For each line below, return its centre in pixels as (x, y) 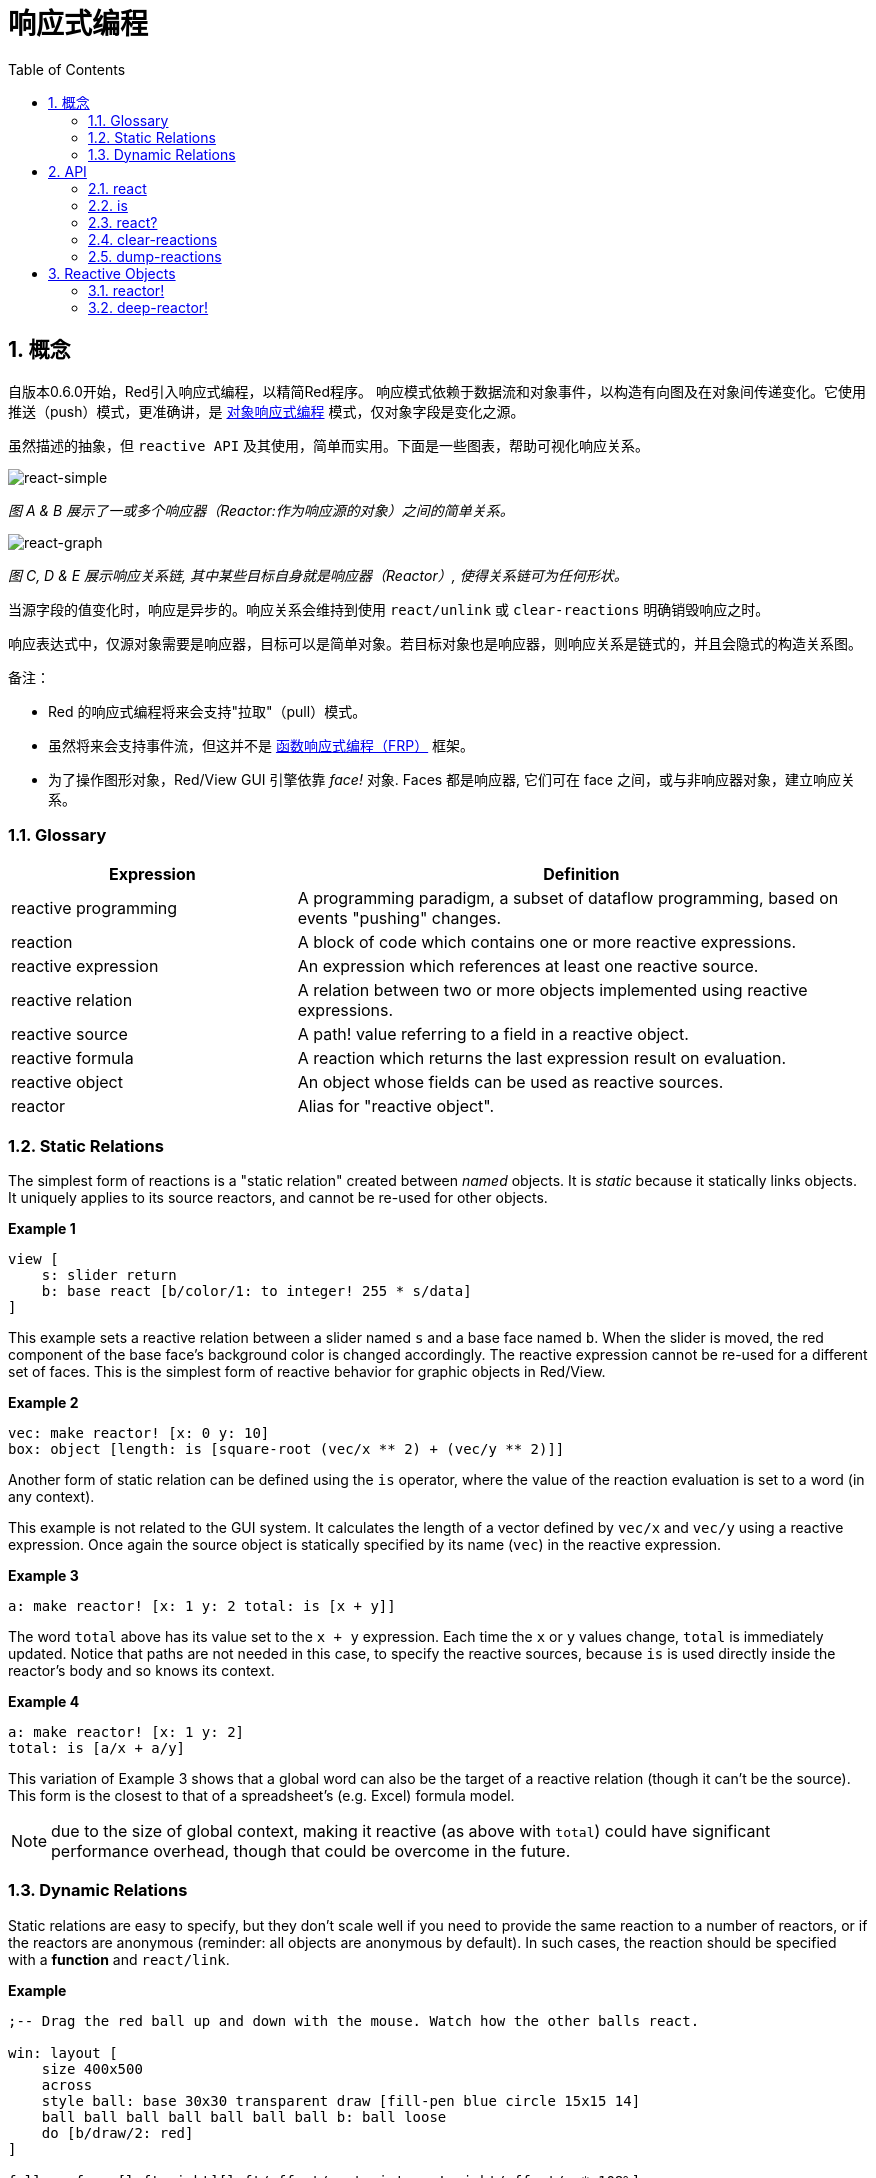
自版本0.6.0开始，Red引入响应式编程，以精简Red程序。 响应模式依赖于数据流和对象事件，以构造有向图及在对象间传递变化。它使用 (437, 391)
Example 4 (44, 1702)
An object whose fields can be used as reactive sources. (510, 1082)
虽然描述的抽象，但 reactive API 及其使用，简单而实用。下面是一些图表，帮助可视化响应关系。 (329, 445)
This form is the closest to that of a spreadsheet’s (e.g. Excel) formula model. (261, 1796)
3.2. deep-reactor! (148, 307)
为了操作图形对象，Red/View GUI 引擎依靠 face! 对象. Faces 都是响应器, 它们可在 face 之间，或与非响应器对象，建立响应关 (451, 779)
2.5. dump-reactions (155, 256)
